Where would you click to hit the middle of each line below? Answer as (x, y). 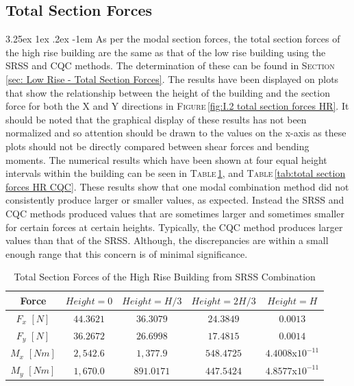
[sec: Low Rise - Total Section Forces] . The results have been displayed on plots (172, 79)
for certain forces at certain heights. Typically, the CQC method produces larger (174, 227)
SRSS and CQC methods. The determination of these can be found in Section (170, 65)
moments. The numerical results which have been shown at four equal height (166, 159)
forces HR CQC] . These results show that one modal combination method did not (177, 186)
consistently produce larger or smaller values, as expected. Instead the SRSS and (175, 200)
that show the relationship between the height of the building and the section (168, 92)
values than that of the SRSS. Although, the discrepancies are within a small (167, 240)
